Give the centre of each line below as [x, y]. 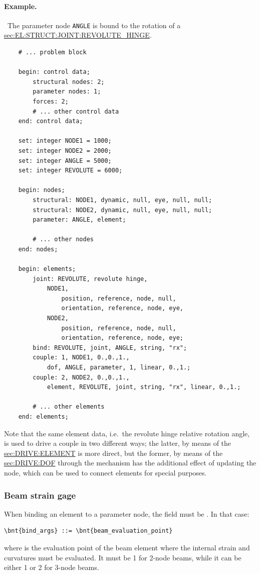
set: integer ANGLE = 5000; [65, 161]
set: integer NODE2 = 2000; [65, 151]
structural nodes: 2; [69, 82]
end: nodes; [38, 249]
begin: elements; [47, 269]
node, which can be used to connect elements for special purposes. [105, 472]
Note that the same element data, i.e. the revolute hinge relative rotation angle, [127, 433]
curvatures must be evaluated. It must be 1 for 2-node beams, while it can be [123, 557]
